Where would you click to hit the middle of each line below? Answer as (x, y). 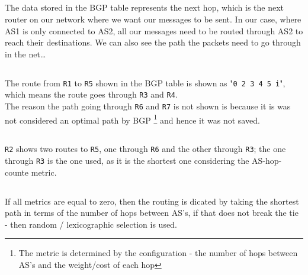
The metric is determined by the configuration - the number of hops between (158, 253)
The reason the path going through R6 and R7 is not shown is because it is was (148, 106)
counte (17, 172)
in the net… (25, 54)
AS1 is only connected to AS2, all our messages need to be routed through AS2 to (154, 30)
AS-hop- (267, 161)
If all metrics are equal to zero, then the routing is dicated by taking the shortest (152, 201)
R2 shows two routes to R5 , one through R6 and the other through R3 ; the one (145, 149)
